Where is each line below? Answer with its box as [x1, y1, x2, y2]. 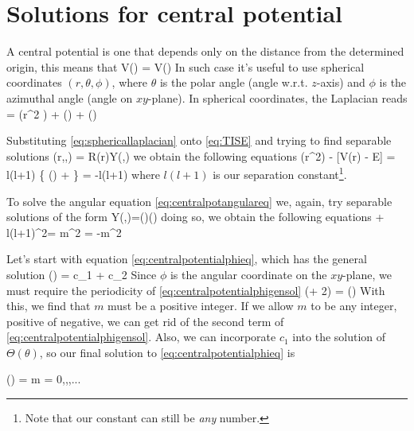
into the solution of [292, 328, 386, 345]
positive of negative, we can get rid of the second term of [6, 313, 284, 329]
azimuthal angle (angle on [6, 89, 133, 106]
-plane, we [342, 266, 392, 282]
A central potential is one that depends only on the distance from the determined [6, 43, 404, 60]
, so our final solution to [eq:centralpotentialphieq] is [39, 344, 295, 360]
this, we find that [6, 297, 91, 314]
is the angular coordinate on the [170, 266, 327, 282]
